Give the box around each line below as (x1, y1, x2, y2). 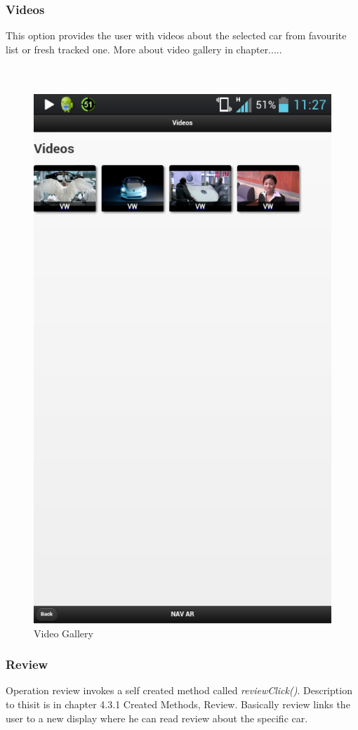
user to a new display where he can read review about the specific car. (6, 710, 308, 725)
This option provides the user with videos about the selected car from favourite (6, 28, 347, 43)
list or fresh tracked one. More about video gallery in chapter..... (6, 41, 282, 56)
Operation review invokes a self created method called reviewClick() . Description (6, 683, 352, 698)
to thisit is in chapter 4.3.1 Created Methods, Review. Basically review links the (6, 697, 350, 712)
